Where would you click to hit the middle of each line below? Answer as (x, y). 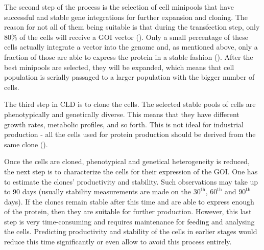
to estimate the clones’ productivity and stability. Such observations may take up (131, 181)
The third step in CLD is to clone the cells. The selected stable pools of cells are (130, 104)
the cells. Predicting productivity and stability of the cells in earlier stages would (131, 231)
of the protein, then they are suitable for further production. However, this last (128, 211)
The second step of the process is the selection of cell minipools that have (119, 7)
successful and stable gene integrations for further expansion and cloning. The (126, 17)
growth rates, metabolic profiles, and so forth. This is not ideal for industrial (124, 124)
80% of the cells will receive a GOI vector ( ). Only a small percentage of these (126, 37)
